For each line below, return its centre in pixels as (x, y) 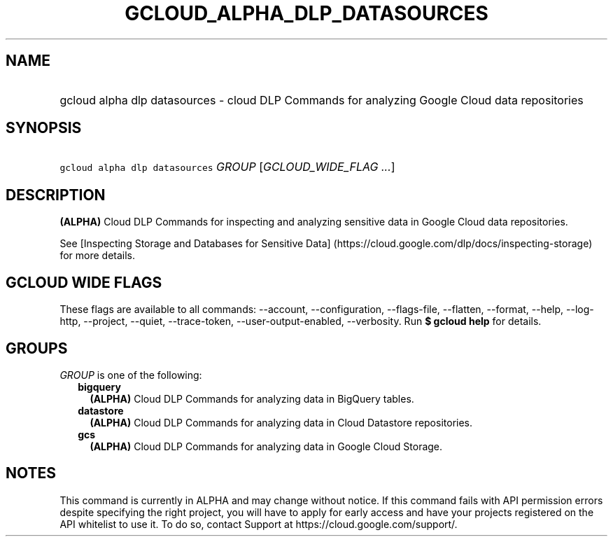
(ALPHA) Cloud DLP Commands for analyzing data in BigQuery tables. (252, 398)
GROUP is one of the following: (131, 375)
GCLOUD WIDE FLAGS (84, 282)
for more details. (98, 256)
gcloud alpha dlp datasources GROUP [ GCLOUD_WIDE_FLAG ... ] (227, 167)
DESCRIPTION (56, 195)
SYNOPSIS (44, 128)
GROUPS (37, 348)
